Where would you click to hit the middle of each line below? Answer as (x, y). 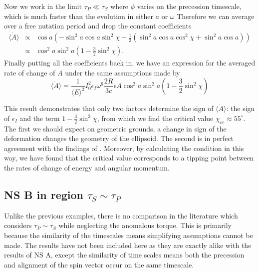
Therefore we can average (216, 16)
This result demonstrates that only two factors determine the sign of (109, 108)
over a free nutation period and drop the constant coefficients (98, 26)
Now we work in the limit (43, 6)
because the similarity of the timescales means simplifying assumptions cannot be (129, 235)
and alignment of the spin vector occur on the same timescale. (99, 264)
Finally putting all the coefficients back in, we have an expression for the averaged (130, 63)
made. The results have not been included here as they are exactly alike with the (128, 245)
